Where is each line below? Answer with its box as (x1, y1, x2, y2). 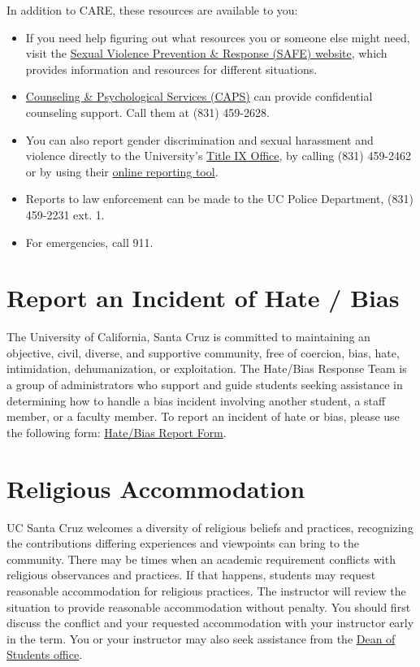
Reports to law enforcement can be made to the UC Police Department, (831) (25, 190, 414, 207)
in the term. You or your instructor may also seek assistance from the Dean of (6, 630, 396, 647)
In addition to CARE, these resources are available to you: (6, 2, 298, 18)
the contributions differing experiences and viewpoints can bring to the (6, 535, 360, 552)
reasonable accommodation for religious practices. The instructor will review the (6, 582, 406, 599)
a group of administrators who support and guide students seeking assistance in (6, 376, 403, 393)
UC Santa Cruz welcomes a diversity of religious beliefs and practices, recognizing (6, 518, 414, 535)
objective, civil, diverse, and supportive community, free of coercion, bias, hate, (6, 344, 400, 361)
